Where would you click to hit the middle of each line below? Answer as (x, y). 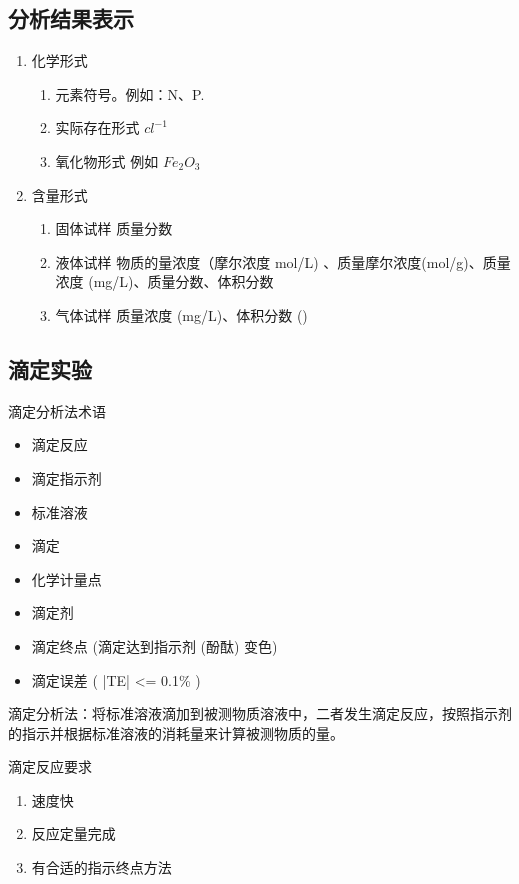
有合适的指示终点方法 (101, 867)
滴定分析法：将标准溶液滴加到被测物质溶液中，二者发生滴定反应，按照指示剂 (260, 713)
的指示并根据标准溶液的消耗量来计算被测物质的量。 (176, 732)
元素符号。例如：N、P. (130, 93)
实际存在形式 (97, 127)
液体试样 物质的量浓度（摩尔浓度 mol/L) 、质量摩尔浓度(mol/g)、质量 (283, 261)
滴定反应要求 (50, 766)
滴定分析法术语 (57, 410)
